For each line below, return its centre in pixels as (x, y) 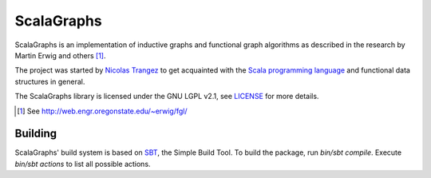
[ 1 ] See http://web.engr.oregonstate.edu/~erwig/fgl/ (102, 111)
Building (36, 134)
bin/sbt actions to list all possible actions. (83, 164)
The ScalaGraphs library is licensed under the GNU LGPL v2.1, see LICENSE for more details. (167, 97)
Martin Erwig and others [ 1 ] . (60, 55)
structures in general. (50, 81)
